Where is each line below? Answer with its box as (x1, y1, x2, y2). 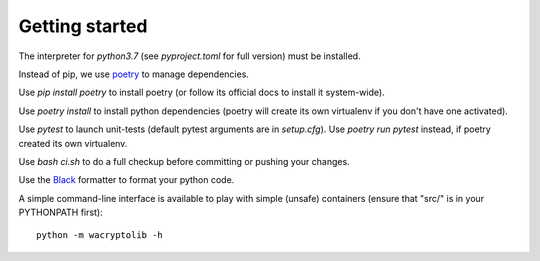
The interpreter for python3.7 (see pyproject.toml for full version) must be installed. (18, 50, 361, 62)
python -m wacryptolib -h (36, 230, 164, 241)
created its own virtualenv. (18, 137, 128, 149)
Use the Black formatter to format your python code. (18, 174, 235, 186)
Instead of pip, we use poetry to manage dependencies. (18, 68, 250, 80)
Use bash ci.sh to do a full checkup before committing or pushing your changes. (18, 155, 350, 167)
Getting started (18, 15, 148, 37)
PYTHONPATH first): (18, 206, 104, 219)
